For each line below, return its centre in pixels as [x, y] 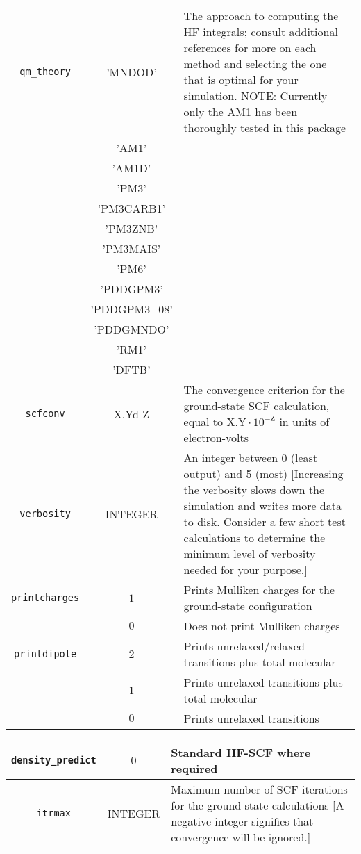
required [194, 768]
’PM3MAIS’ [132, 248]
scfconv [45, 413]
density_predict [54, 760]
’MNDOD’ [132, 72]
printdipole [45, 654]
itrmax [53, 813]
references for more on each [250, 48]
